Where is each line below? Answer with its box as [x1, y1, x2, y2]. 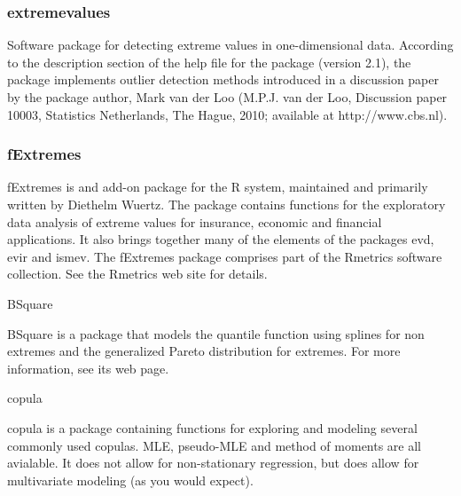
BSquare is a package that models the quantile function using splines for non [7, 324, 425, 342]
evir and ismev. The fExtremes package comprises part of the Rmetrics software [7, 247, 442, 265]
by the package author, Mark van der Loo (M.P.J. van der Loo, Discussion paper [7, 88, 448, 106]
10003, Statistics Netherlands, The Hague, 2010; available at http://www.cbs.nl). [7, 105, 448, 123]
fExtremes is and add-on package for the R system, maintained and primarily [7, 177, 428, 196]
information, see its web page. [7, 358, 169, 377]
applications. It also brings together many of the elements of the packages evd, [7, 230, 434, 248]
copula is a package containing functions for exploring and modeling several [7, 418, 418, 437]
